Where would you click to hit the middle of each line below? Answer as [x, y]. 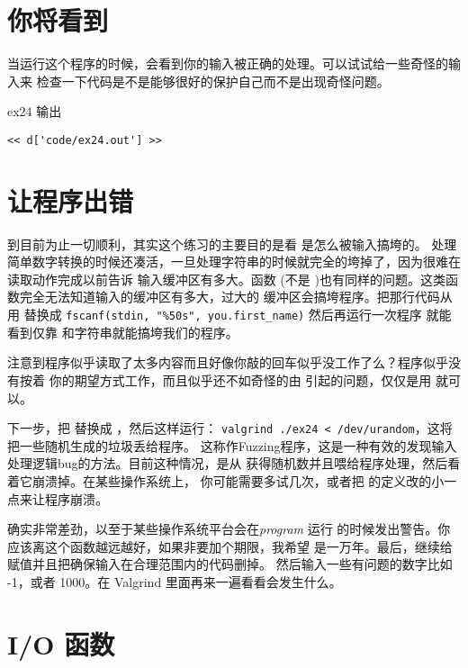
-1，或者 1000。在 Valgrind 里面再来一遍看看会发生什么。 [175, 581]
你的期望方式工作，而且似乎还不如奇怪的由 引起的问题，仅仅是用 [240, 379]
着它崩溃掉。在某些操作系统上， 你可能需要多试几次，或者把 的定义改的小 [226, 480]
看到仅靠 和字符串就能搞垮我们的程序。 [123, 332]
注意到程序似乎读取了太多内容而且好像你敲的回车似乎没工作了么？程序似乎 [228, 362]
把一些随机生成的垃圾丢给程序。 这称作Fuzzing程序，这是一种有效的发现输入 [232, 445]
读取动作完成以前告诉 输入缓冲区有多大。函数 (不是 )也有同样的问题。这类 [226, 279]
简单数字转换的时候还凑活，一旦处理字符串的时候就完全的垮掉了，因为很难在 [234, 262]
